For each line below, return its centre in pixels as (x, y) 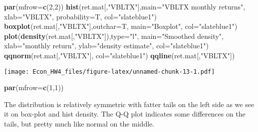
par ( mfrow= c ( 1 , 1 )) (34, 87)
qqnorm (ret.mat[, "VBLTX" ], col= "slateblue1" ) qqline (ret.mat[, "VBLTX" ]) (120, 55)
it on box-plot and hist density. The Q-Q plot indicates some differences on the (125, 114)
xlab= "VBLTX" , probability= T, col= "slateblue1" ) (80, 16)
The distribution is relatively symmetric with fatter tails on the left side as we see (129, 104)
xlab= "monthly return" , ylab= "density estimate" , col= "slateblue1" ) (106, 46)
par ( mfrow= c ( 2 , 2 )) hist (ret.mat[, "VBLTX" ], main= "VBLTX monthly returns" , (125, 6)
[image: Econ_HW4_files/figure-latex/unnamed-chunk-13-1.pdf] (110, 71)
